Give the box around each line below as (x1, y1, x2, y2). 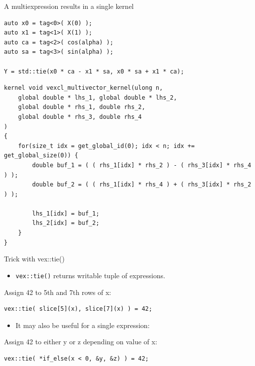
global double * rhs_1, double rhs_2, (18, 104, 146, 111)
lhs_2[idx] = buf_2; (32, 220, 100, 227)
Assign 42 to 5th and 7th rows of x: (4, 287, 111, 297)
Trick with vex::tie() (4, 254, 65, 264)
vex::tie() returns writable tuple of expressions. (15, 270, 165, 280)
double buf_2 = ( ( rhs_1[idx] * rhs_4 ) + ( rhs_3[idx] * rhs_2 (32, 181, 252, 188)
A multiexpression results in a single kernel (4, 1, 134, 11)
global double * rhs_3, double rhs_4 (18, 113, 142, 120)
